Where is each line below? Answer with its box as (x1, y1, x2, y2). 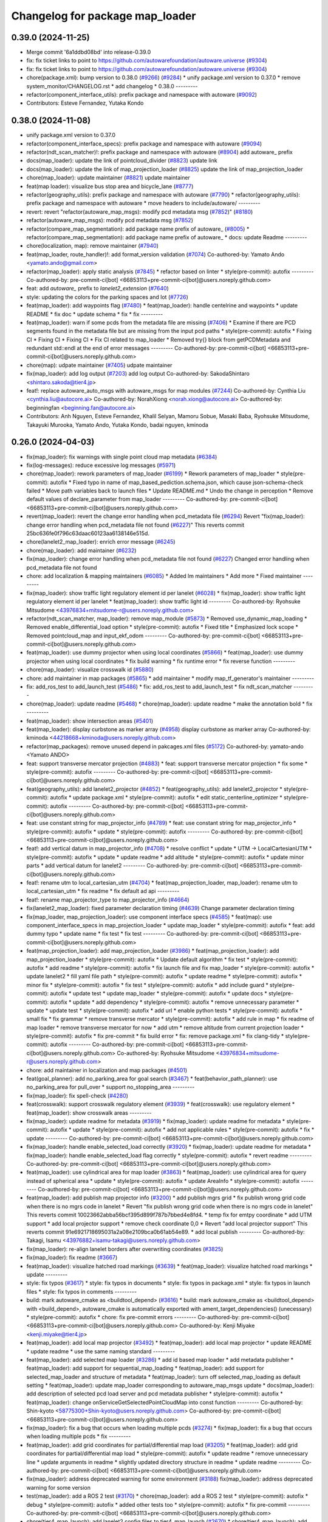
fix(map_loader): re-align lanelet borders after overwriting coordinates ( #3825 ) (26, 1245, 224, 1252)
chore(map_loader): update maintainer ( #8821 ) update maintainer (26, 174, 191, 181)
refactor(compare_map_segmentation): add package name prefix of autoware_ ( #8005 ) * (26, 225, 250, 233)
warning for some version (26, 1484, 91, 1491)
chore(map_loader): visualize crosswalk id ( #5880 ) (26, 666, 154, 673)
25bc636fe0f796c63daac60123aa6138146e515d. (26, 530, 150, 537)
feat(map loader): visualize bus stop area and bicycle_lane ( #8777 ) (26, 183, 194, 190)
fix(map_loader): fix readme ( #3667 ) (26, 1254, 118, 1261)
